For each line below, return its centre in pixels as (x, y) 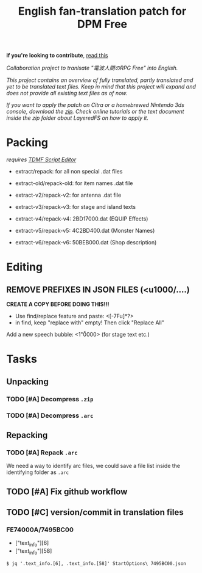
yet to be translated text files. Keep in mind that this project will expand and (101, 87)
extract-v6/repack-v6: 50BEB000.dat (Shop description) (86, 243)
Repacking (27, 435)
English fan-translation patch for (102, 11)
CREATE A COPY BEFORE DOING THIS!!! (58, 304)
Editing (25, 267)
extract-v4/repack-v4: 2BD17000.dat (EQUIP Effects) (82, 219)
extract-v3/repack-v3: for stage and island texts (75, 207)
